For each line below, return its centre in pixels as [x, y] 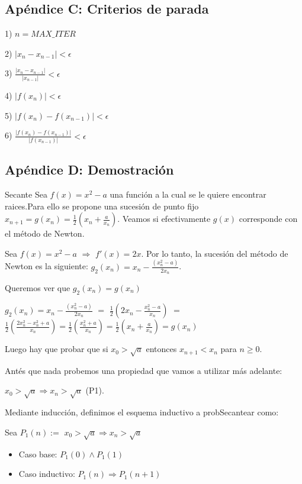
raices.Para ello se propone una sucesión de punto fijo [102, 206]
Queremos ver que [38, 287]
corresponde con [268, 219]
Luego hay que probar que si [57, 349]
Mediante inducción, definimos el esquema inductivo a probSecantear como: [142, 412]
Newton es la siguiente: [46, 266]
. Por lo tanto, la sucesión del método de [215, 253]
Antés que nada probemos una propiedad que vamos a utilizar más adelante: [144, 370]
